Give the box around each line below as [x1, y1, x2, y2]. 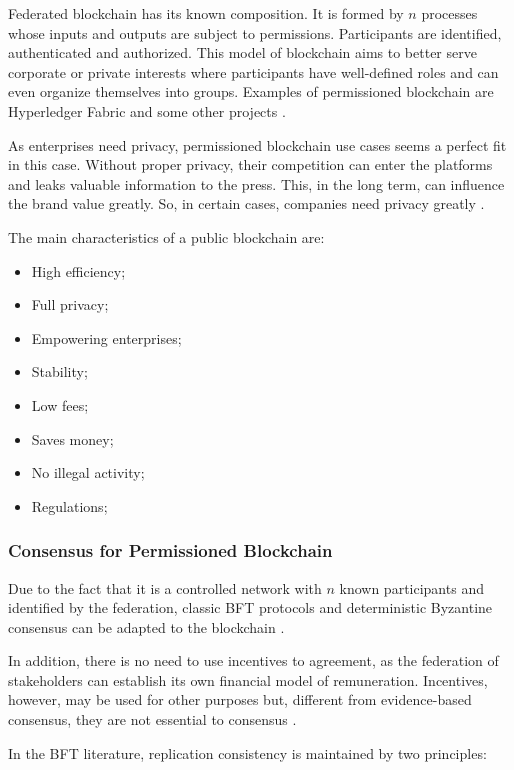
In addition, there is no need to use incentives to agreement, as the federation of [8, 650, 499, 671]
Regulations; [31, 495, 108, 516]
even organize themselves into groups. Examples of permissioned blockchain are [8, 81, 494, 102]
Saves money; [31, 428, 114, 449]
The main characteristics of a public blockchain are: [8, 226, 325, 247]
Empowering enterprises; [31, 327, 182, 348]
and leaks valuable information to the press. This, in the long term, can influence [8, 173, 505, 194]
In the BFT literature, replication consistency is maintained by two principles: [8, 742, 487, 763]
